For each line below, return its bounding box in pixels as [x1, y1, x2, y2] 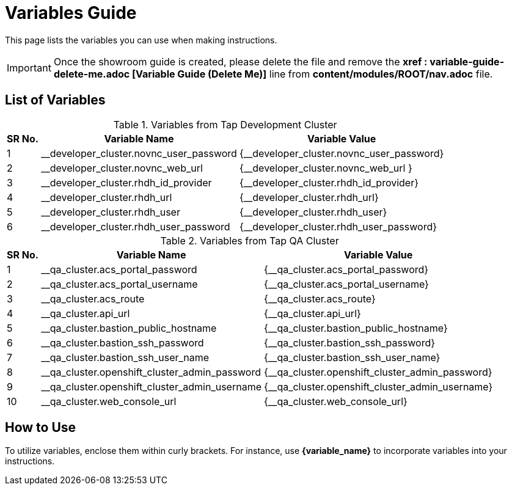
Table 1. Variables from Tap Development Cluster [113, 118, 337, 131]
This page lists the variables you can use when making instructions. [5, 34, 277, 45]
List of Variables [5, 92, 106, 108]
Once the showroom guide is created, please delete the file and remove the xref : [53, 55, 428, 68]
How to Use [5, 420, 76, 436]
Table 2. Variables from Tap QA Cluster [160, 234, 339, 247]
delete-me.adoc [53, 67, 130, 80]
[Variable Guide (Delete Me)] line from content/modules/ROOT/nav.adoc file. [132, 67, 493, 80]
